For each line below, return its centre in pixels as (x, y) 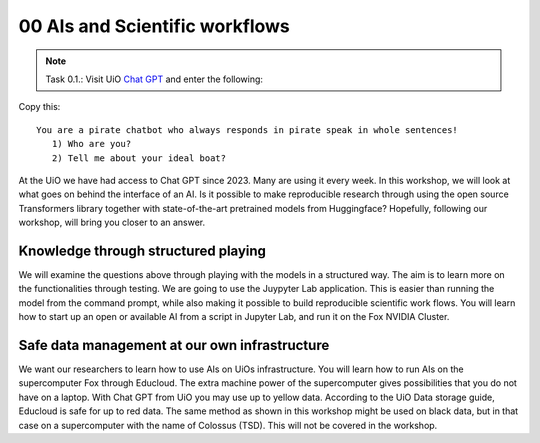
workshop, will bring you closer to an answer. (112, 222)
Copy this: (39, 107)
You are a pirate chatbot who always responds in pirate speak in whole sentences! (247, 129)
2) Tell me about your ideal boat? (139, 158)
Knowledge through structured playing (142, 250)
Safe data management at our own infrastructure (174, 345)
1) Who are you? (91, 144)
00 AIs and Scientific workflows (154, 26)
